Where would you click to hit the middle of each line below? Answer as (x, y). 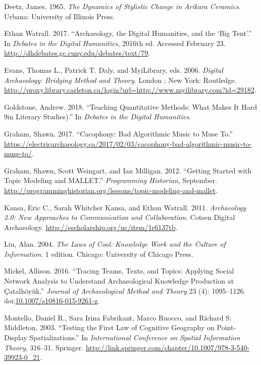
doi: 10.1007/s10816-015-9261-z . (52, 301)
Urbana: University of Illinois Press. (60, 16)
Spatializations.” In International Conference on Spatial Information (135, 337)
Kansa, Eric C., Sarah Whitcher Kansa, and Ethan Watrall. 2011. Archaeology (125, 207)
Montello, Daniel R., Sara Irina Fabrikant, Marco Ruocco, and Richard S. (118, 317)
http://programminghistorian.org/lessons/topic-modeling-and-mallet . (111, 190)
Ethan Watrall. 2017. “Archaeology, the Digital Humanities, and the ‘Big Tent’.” (128, 33)
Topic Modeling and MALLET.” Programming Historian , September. (111, 180)
